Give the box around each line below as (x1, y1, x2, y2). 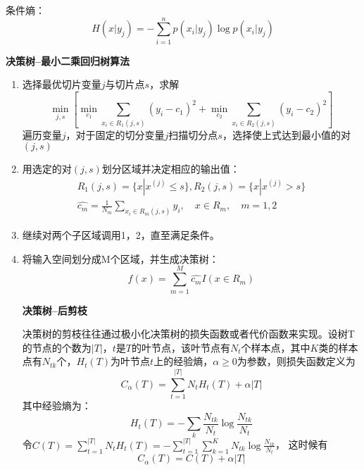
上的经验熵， (153, 354, 213, 369)
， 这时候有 (275, 437, 328, 452)
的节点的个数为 (22, 340, 92, 354)
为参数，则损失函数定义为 (237, 354, 356, 369)
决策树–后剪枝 (22, 302, 87, 317)
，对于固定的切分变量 (65, 127, 165, 142)
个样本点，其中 (241, 340, 310, 354)
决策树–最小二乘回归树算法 (6, 53, 130, 68)
